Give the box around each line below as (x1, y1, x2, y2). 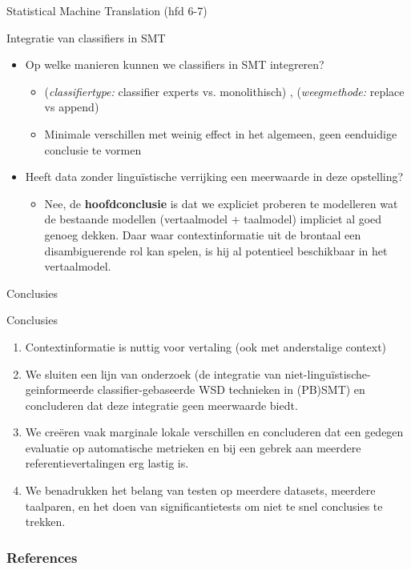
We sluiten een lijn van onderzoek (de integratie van (25, 365, 281, 382)
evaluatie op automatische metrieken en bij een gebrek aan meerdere (25, 439, 361, 456)
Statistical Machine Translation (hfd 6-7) (6, 2, 208, 18)
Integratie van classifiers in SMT (6, 29, 166, 46)
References (6, 547, 78, 567)
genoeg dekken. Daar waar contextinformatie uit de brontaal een (44, 226, 361, 243)
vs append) (44, 98, 99, 115)
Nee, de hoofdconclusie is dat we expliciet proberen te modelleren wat (44, 195, 398, 211)
